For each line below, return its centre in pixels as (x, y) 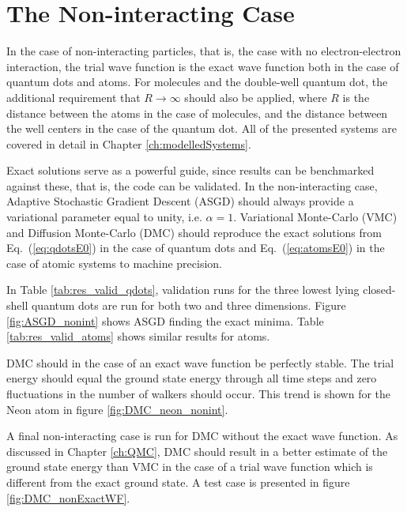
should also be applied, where (256, 97)
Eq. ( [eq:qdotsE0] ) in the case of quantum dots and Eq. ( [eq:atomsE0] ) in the (196, 248)
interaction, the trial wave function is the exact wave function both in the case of (203, 66)
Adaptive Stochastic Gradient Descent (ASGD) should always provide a (180, 201)
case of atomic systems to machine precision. (114, 263)
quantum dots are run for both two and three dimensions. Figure (188, 305)
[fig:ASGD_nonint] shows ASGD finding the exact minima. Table (165, 320)
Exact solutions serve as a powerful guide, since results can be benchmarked (190, 170)
